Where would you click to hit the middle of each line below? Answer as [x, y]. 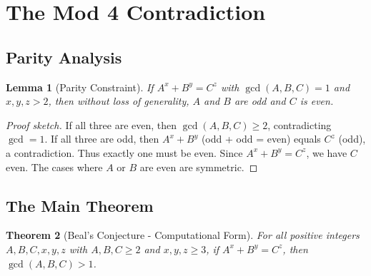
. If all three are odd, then [102, 139]
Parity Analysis [64, 57]
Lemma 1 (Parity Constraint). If [80, 87]
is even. [317, 101]
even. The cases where [54, 167]
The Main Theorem [80, 205]
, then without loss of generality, [119, 101]
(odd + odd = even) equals [261, 139]
